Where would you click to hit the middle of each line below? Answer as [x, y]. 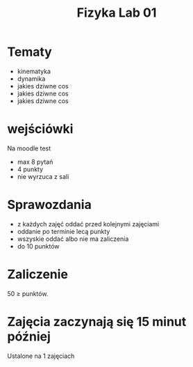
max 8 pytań [35, 162]
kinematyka [34, 71]
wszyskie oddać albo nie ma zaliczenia [73, 239]
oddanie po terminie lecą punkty [64, 231]
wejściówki [40, 129]
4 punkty [30, 169]
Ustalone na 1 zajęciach [41, 356]
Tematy [30, 52]
